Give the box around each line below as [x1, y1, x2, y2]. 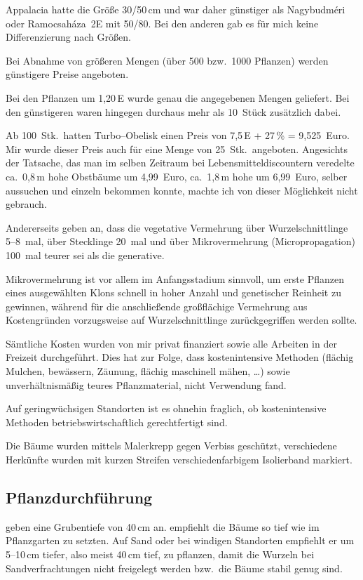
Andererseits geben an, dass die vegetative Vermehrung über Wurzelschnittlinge [6, 220, 348, 235]
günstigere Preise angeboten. [6, 67, 129, 81]
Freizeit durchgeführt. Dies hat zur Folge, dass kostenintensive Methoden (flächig [6, 350, 354, 364]
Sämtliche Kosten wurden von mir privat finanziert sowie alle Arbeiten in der [6, 336, 337, 350]
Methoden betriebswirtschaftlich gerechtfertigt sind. [6, 414, 228, 429]
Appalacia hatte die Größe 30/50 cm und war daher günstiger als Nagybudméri [6, 2, 345, 16]
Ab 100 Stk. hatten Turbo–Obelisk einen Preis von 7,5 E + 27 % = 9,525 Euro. [6, 128, 350, 143]
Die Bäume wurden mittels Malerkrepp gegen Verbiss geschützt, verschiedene [6, 438, 337, 453]
